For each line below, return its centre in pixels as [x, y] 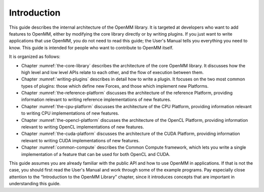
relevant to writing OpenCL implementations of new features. [83, 127]
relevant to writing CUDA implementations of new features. [81, 140]
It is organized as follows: [35, 57]
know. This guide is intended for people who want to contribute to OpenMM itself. [91, 48]
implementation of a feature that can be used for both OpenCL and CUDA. [96, 154]
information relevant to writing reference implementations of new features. [96, 99]
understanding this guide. [35, 184]
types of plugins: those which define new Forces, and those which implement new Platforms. [115, 86]
